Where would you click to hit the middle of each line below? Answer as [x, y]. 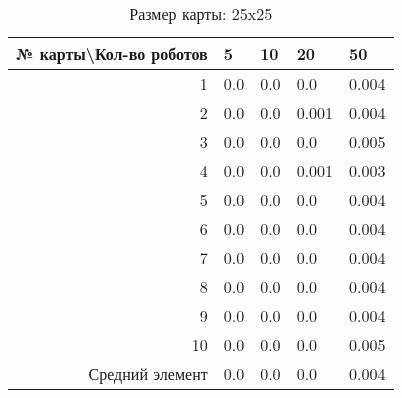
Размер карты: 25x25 [201, 13]
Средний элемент [148, 373]
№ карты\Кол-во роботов [112, 53]
